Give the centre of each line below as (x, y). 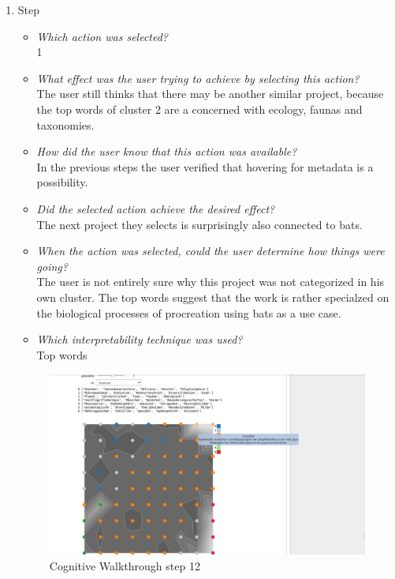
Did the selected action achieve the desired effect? (156, 208)
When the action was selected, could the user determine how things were (211, 251)
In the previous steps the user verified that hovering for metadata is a (205, 166)
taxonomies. (65, 124)
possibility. (62, 182)
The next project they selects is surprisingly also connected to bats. (199, 224)
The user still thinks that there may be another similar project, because (210, 94)
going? (52, 266)
